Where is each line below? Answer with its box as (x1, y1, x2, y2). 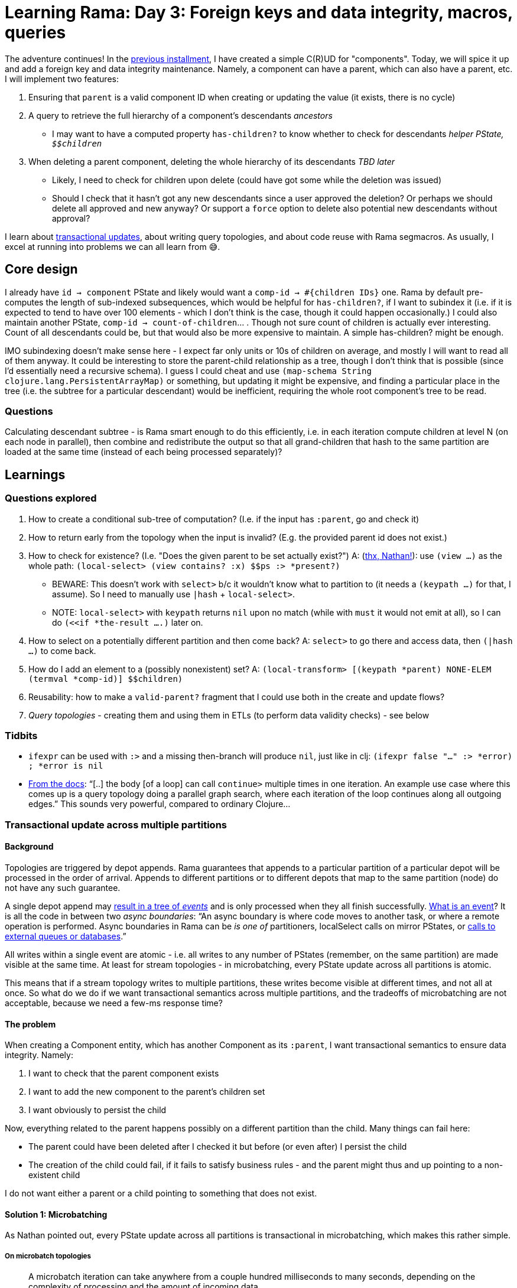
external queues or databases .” (5, 931, 126, 941)
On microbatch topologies (5, 1251, 92, 1260)
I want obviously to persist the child (28, 1105, 167, 1115)
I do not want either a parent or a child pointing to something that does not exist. (5, 1188, 317, 1199)
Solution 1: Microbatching (5, 1209, 108, 1219)
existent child (28, 1170, 80, 1180)
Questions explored (5, 492, 97, 505)
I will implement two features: (5, 73, 119, 84)
